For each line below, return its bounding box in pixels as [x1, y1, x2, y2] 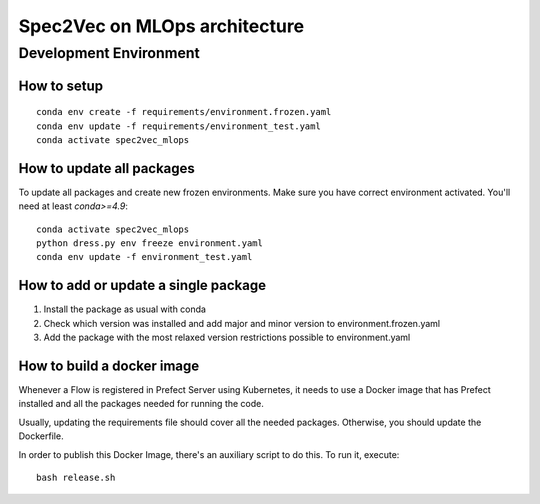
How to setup [18, 77, 104, 94]
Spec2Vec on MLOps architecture [18, 15, 305, 37]
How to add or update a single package [18, 277, 267, 294]
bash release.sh [36, 472, 116, 484]
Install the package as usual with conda [43, 303, 207, 315]
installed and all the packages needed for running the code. [18, 398, 264, 410]
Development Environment [18, 44, 200, 62]
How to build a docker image [18, 357, 200, 374]
